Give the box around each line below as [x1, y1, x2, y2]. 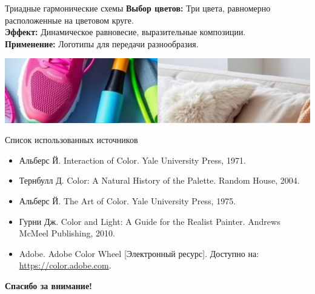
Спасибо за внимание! [5, 279, 93, 292]
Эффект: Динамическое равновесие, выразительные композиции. [5, 25, 246, 38]
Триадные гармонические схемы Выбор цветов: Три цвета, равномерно [5, 2, 271, 14]
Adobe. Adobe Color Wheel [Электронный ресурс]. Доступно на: [19, 247, 259, 259]
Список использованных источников [5, 133, 138, 146]
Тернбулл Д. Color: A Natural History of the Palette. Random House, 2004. [19, 174, 300, 187]
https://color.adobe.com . [19, 259, 111, 272]
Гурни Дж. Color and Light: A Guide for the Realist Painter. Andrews [19, 215, 280, 227]
